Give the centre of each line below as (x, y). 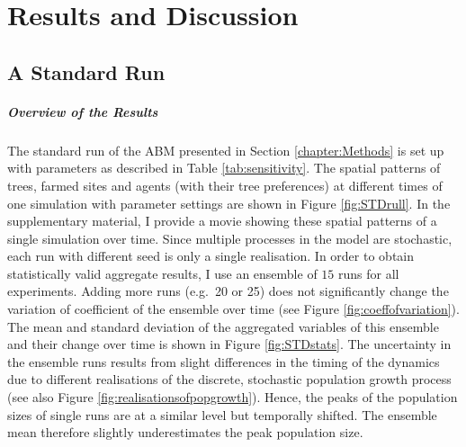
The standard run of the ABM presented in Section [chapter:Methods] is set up (226, 150)
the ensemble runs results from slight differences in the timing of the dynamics (224, 361)
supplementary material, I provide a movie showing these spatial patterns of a (222, 221)
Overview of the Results (83, 111)
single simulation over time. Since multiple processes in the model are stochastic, (230, 238)
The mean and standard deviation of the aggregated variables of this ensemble (223, 326)
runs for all (368, 273)
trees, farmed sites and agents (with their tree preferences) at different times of (225, 185)
